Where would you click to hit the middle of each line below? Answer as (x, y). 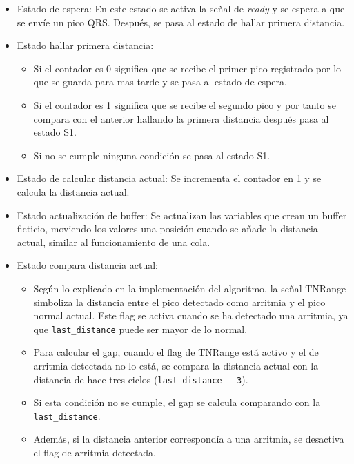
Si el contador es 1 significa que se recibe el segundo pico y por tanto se (185, 104)
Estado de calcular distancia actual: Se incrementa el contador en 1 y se (169, 178)
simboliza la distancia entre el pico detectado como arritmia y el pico (179, 302)
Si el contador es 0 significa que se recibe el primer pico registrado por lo (187, 68)
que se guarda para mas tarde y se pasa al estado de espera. (160, 82)
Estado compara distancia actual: (87, 265)
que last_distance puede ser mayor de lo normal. (140, 329)
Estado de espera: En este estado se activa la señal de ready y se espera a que (181, 8)
